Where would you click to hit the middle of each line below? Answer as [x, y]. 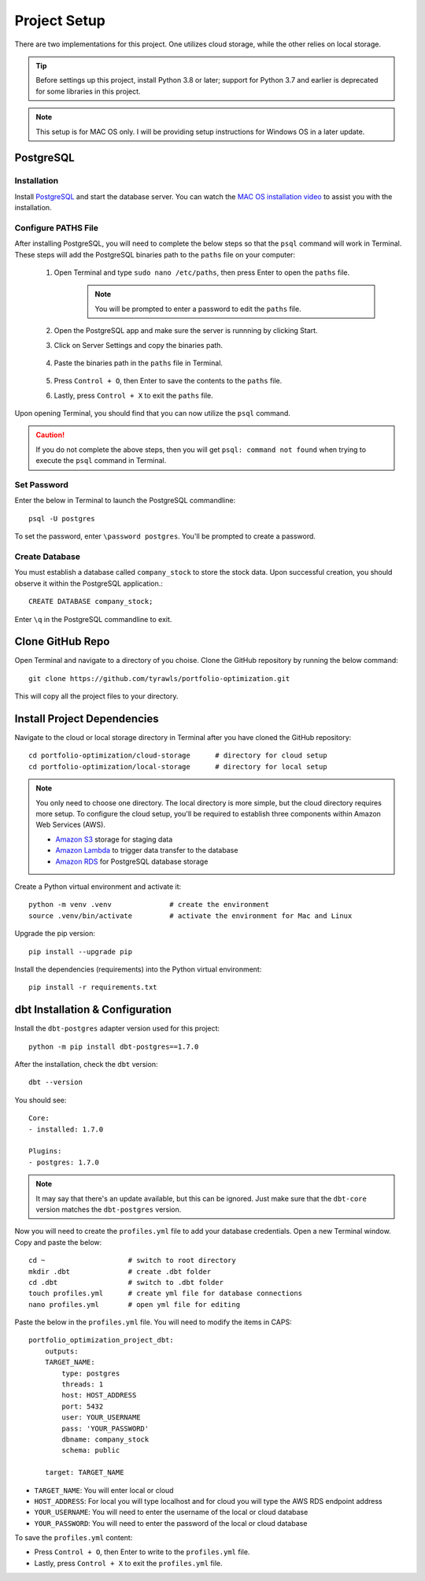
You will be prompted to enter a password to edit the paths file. [198, 309]
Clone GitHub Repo [62, 642]
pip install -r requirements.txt [93, 987]
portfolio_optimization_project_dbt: [102, 1340]
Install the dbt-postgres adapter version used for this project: [117, 1028]
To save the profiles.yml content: [74, 1538]
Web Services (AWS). [71, 825]
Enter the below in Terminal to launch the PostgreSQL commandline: [125, 501]
